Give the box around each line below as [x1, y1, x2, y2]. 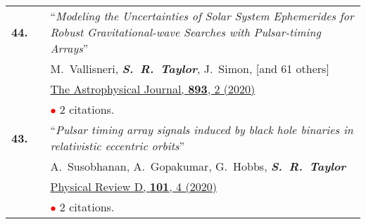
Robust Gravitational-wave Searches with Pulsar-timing [50, 24, 321, 40]
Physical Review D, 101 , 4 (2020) [50, 178, 217, 195]
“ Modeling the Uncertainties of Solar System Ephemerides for [50, 8, 354, 24]
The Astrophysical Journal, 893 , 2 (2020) [50, 81, 255, 97]
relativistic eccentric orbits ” [50, 138, 185, 154]
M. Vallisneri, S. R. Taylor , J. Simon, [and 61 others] [50, 60, 329, 77]
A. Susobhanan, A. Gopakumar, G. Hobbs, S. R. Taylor [50, 158, 346, 174]
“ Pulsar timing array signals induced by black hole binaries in [50, 121, 353, 138]
